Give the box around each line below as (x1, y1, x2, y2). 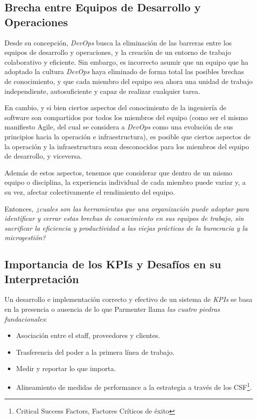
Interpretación (4, 271, 79, 286)
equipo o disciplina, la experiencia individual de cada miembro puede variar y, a (4, 177, 246, 187)
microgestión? (4, 232, 46, 243)
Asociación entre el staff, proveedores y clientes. (16, 330, 160, 340)
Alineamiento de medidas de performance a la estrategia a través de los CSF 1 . (16, 380, 252, 392)
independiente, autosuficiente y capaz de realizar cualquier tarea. (4, 85, 200, 96)
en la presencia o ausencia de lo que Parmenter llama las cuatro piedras (4, 304, 220, 314)
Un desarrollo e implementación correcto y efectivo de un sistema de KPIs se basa (4, 294, 253, 304)
